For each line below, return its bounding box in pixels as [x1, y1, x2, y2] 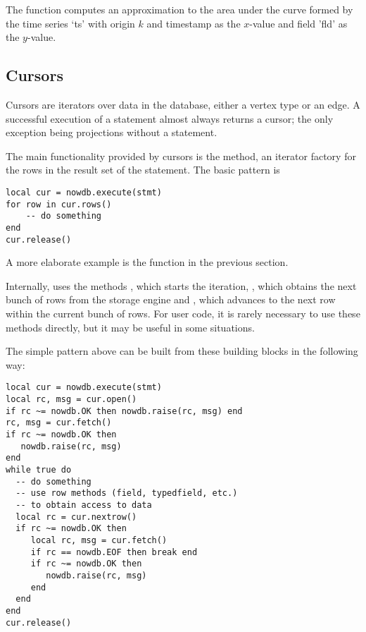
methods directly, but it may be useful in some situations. [6, 320, 255, 334]
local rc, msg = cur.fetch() [30, 535, 168, 545]
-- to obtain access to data [15, 499, 152, 510]
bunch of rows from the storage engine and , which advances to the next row [6, 292, 336, 307]
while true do [6, 464, 72, 475]
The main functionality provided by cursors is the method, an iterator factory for [6, 148, 356, 163]
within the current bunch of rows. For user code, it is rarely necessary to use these [6, 306, 360, 321]
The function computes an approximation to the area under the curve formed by [6, 2, 353, 16]
